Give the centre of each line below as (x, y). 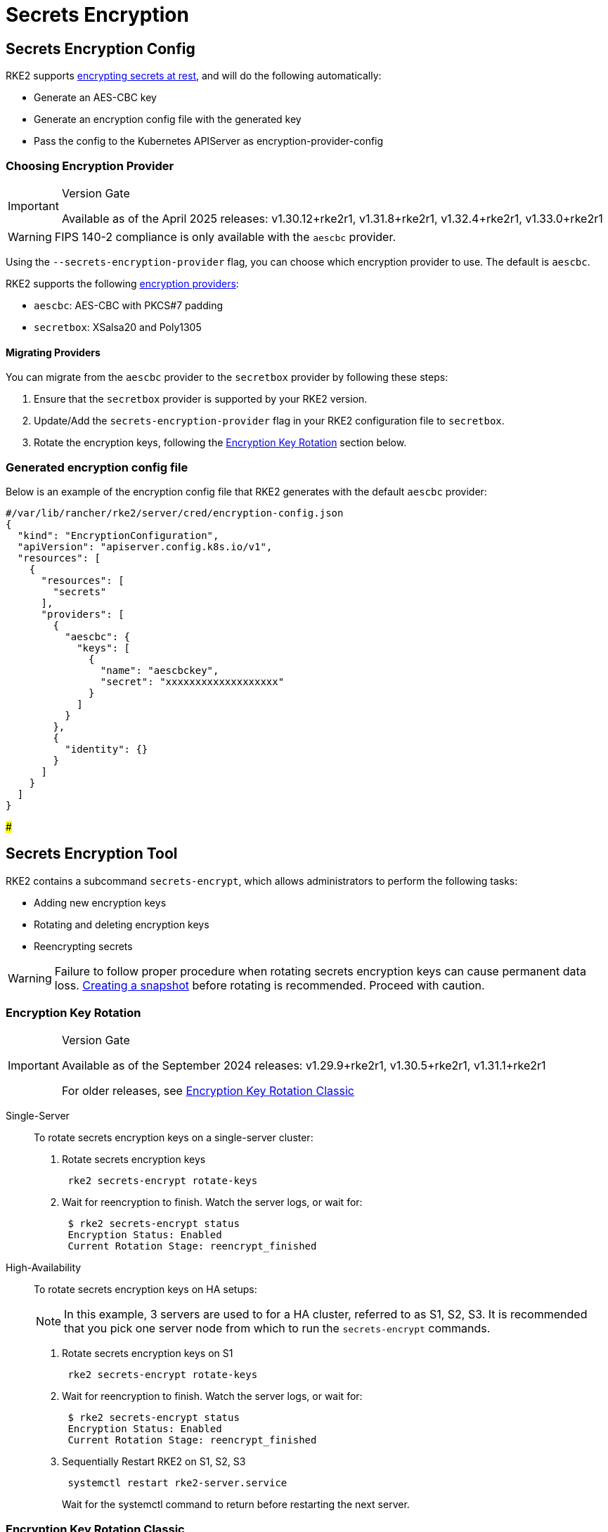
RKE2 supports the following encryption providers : (122, 283)
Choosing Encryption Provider (90, 165)
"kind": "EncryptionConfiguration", (118, 535)
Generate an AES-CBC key (95, 98)
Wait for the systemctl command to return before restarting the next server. (236, 1505)
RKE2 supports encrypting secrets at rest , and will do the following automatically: (194, 76)
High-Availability (44, 1268)
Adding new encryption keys (100, 902)
